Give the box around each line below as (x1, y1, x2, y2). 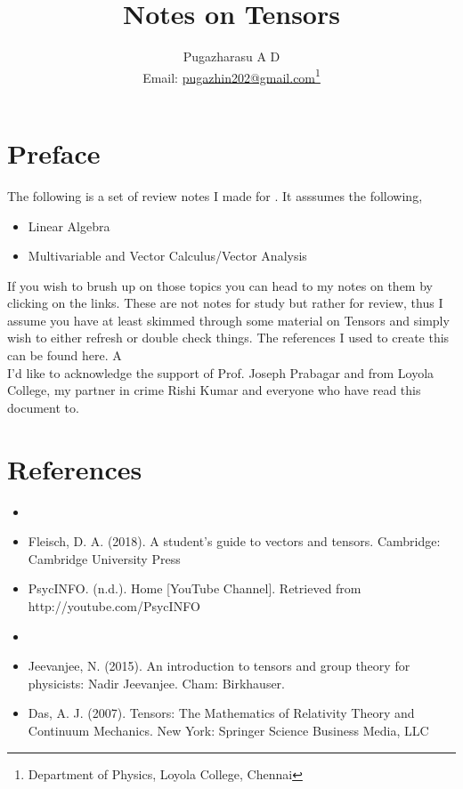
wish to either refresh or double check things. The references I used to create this (7, 328, 450, 347)
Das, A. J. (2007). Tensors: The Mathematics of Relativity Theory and (28, 704, 415, 722)
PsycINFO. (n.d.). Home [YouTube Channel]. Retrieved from (28, 579, 361, 598)
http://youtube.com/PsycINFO (28, 596, 200, 615)
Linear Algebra (28, 216, 110, 235)
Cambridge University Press (28, 549, 181, 568)
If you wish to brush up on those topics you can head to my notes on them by (7, 276, 433, 294)
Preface (7, 134, 101, 171)
